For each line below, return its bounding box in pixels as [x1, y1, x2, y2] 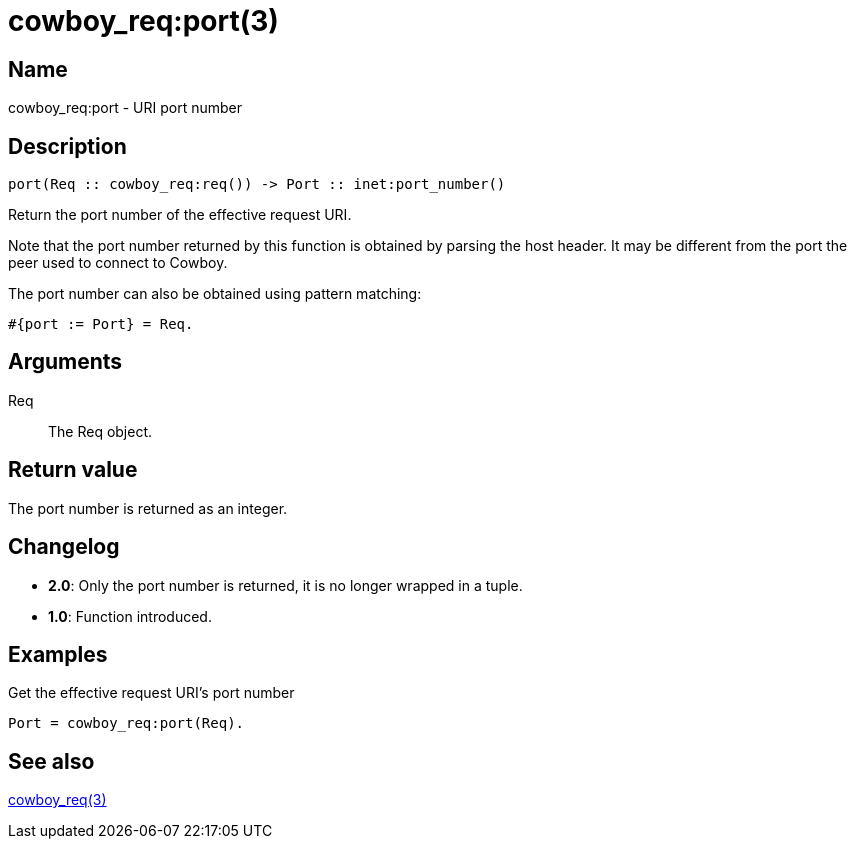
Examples [8, 641, 108, 667]
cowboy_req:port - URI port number [8, 99, 242, 117]
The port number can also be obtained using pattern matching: [8, 285, 422, 303]
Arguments [8, 349, 123, 375]
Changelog [8, 534, 120, 560]
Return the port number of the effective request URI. [8, 206, 352, 224]
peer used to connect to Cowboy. [8, 254, 228, 272]
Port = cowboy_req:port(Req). [8, 715, 245, 732]
